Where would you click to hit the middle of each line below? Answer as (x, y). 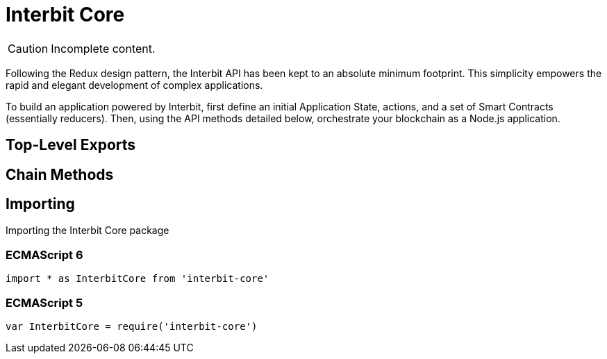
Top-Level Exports (71, 145)
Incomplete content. (103, 48)
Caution (28, 48)
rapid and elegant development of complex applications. (134, 85)
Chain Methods (60, 174)
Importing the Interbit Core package (88, 231)
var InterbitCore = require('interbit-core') (132, 326)
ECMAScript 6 (44, 254)
